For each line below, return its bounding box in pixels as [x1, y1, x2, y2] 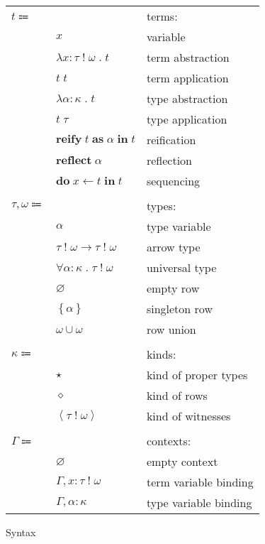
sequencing [146, 173, 201, 189]
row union [146, 321, 196, 337]
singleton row [146, 300, 213, 317]
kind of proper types [146, 366, 248, 383]
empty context [146, 453, 218, 469]
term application [146, 70, 229, 86]
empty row [146, 280, 200, 296]
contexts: [146, 433, 191, 449]
